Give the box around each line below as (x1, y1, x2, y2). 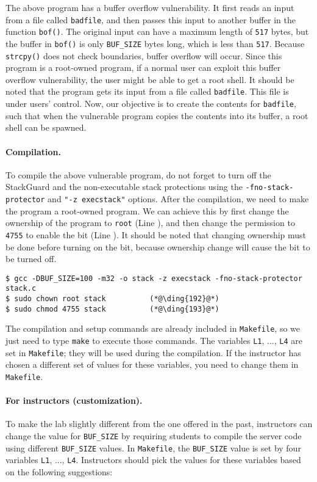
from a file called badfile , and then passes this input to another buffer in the (5, 13, 296, 26)
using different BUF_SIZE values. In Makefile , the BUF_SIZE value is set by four (5, 441, 301, 454)
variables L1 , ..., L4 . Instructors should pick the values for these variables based (5, 453, 301, 466)
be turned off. (5, 252, 57, 265)
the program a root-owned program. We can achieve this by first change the (5, 204, 289, 217)
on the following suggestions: (5, 465, 113, 478)
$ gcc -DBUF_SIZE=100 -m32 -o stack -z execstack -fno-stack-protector (5, 274, 302, 283)
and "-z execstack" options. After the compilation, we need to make (48, 192, 309, 205)
